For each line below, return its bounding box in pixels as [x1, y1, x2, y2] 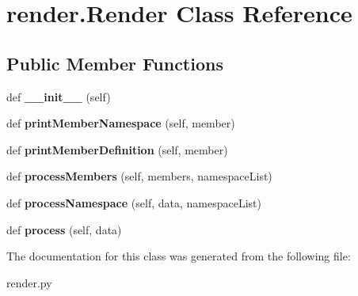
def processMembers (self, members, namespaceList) [6, 168, 272, 184]
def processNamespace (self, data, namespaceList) [6, 194, 261, 211]
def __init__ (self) [6, 88, 111, 104]
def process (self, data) [6, 221, 122, 237]
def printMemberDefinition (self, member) [6, 141, 228, 157]
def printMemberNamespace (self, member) [6, 115, 235, 131]
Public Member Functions [6, 51, 223, 75]
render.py [6, 274, 52, 290]
